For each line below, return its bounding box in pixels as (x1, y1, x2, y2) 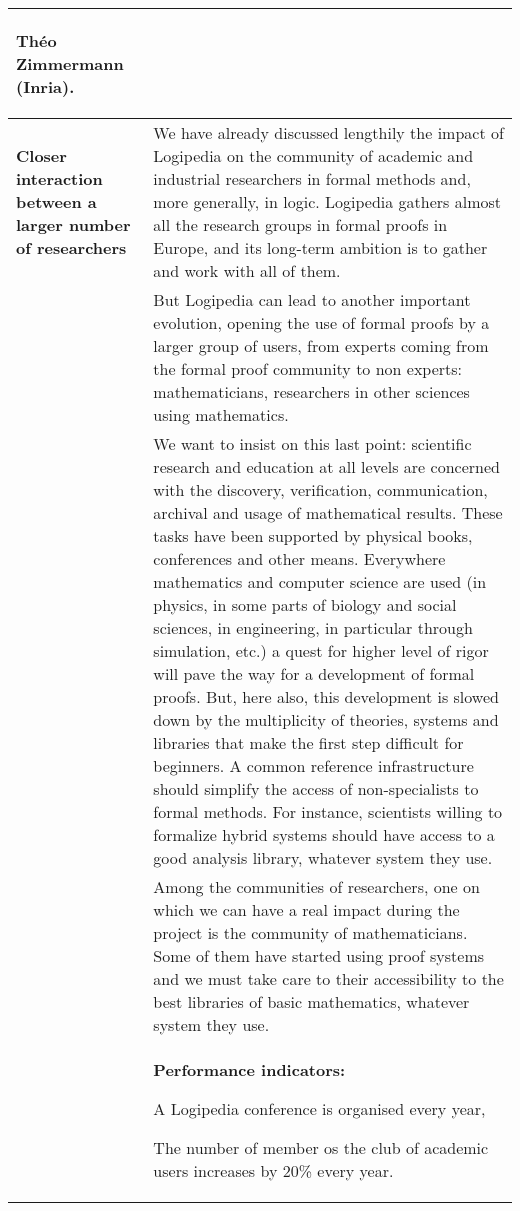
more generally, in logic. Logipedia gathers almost (153, 190, 502, 213)
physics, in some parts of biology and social (153, 593, 457, 616)
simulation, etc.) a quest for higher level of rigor (153, 639, 489, 662)
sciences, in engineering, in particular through (153, 616, 473, 639)
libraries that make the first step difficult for (153, 731, 464, 754)
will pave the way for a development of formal (153, 662, 475, 685)
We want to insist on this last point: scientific (153, 432, 472, 455)
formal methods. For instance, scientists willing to (153, 800, 503, 823)
